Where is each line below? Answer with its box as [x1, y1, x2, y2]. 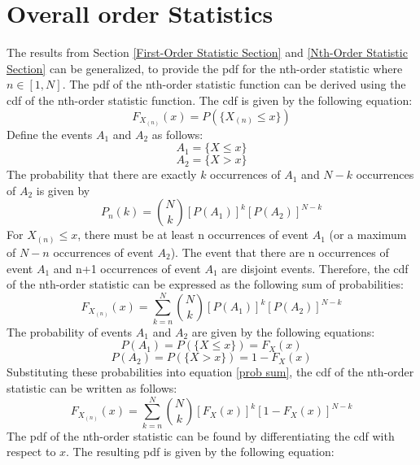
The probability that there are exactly [7, 166, 197, 183]
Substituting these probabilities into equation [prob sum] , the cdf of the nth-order [7, 363, 414, 380]
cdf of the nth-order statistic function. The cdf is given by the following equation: [7, 91, 413, 108]
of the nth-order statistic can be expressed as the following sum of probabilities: [7, 276, 404, 293]
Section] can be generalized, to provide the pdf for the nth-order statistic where [7, 59, 403, 76]
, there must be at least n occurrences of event [77, 226, 308, 243]
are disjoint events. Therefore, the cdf [221, 259, 409, 276]
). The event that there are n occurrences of [170, 243, 389, 260]
